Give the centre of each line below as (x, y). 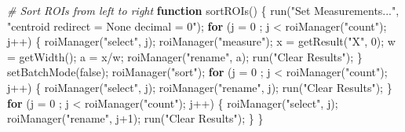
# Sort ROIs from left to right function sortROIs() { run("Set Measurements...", (203, 10)
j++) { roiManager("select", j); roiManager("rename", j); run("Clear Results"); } (200, 87)
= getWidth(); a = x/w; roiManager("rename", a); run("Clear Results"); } (185, 56)
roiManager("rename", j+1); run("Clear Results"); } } (135, 118)
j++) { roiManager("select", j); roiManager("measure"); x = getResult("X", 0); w (201, 41)
